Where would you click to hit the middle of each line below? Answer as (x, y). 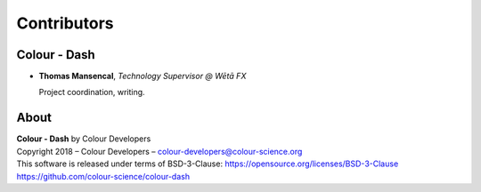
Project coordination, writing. (92, 92)
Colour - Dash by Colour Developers (84, 139)
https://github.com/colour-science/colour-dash (103, 176)
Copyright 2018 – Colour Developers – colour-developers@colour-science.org (159, 151)
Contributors (65, 23)
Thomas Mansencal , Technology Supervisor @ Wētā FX (143, 76)
